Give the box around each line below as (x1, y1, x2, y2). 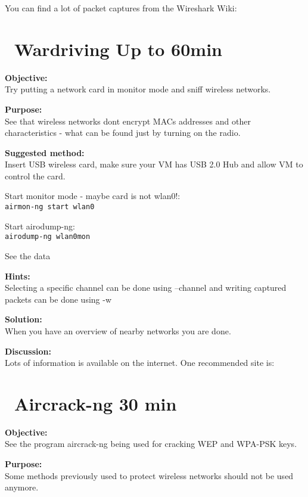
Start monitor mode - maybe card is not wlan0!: (5, 190, 181, 202)
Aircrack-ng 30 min (14, 391, 177, 415)
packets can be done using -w (5, 293, 112, 305)
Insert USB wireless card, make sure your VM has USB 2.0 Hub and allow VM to (5, 158, 303, 170)
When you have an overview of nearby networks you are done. (5, 324, 231, 337)
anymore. (5, 481, 39, 493)
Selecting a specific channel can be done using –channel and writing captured (5, 281, 287, 294)
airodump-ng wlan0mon (5, 232, 91, 241)
